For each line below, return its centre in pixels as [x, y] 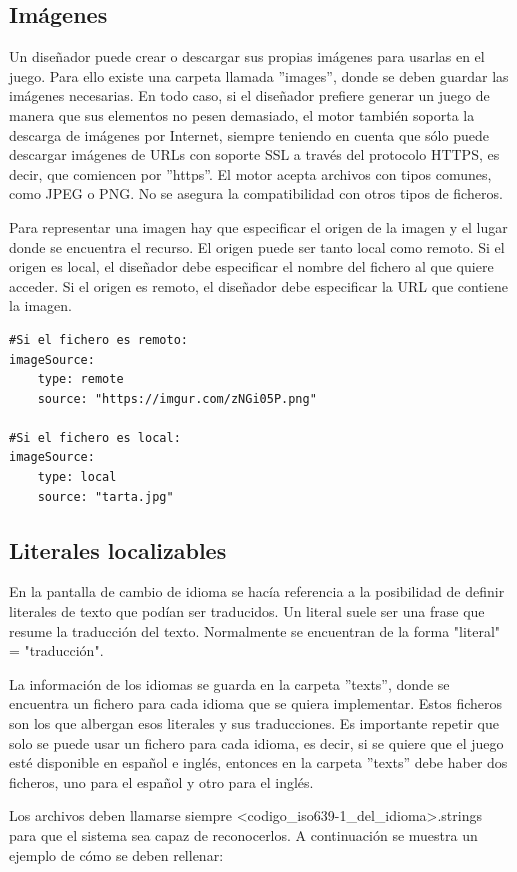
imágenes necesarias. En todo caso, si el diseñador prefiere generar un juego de [249, 95]
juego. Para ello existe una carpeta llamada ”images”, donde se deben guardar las [259, 75]
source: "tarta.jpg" [105, 496]
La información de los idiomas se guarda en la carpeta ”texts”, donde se [229, 683]
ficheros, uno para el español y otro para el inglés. [161, 781]
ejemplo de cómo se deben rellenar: [116, 854]
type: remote [80, 379]
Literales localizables [118, 549]
